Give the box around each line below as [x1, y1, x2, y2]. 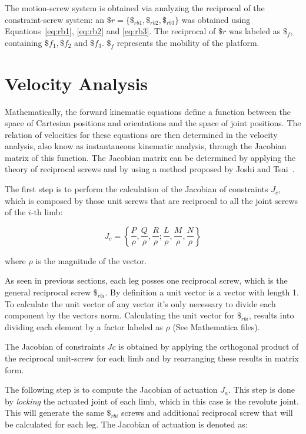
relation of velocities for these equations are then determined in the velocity [5, 128, 278, 140]
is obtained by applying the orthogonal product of [118, 340, 299, 353]
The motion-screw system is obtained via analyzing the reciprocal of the [5, 2, 265, 14]
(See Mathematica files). [172, 320, 260, 333]
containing [5, 36, 42, 48]
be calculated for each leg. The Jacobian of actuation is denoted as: [5, 417, 248, 430]
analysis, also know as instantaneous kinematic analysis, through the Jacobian [5, 140, 287, 152]
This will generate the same [5, 406, 104, 419]
